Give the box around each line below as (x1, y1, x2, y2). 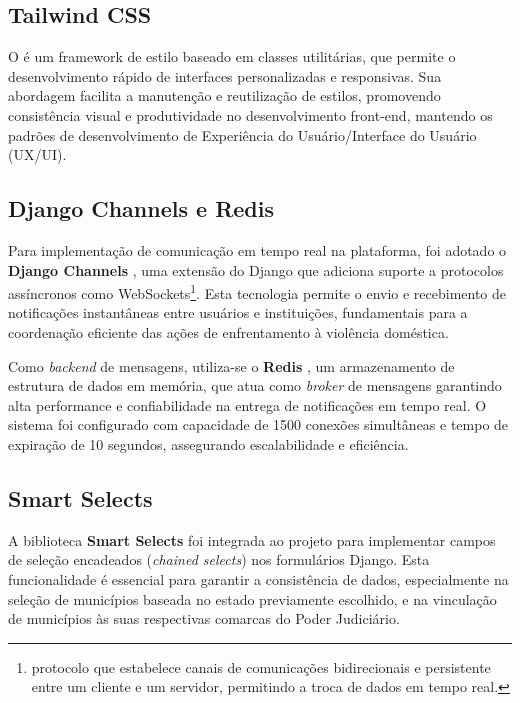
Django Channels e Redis (8, 193, 274, 224)
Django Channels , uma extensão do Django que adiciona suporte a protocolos (8, 259, 504, 280)
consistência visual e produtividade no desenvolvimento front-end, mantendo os (8, 104, 493, 125)
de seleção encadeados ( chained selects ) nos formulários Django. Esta (8, 549, 430, 570)
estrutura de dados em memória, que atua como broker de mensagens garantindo (8, 375, 502, 396)
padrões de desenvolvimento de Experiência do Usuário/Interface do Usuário (8, 124, 477, 145)
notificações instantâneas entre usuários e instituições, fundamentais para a (8, 302, 468, 323)
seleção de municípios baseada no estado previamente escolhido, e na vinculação (8, 588, 497, 609)
